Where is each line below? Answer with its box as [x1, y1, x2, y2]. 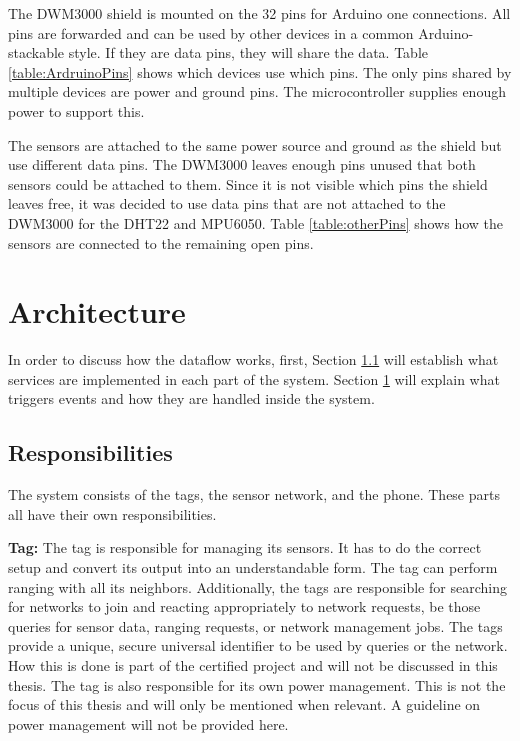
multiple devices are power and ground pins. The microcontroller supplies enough [8, 81, 506, 102]
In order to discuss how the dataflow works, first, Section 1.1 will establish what [8, 349, 499, 370]
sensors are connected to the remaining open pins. [8, 232, 314, 253]
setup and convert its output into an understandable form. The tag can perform [8, 557, 498, 578]
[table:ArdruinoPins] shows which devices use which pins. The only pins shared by [8, 61, 512, 82]
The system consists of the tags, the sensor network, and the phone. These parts [8, 484, 500, 505]
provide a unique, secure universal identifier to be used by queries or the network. [8, 635, 508, 656]
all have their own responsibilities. [8, 503, 217, 524]
